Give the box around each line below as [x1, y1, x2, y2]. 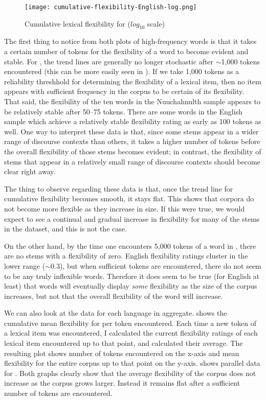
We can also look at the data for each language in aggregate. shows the [4, 308, 227, 318]
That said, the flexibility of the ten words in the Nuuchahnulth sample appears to [4, 96, 260, 107]
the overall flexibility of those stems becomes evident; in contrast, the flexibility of [4, 146, 261, 156]
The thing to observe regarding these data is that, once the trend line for [4, 183, 233, 194]
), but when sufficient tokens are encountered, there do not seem [59, 260, 261, 271]
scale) [147, 18, 165, 29]
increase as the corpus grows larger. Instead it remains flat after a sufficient [4, 378, 240, 388]
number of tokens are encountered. [4, 388, 113, 398]
